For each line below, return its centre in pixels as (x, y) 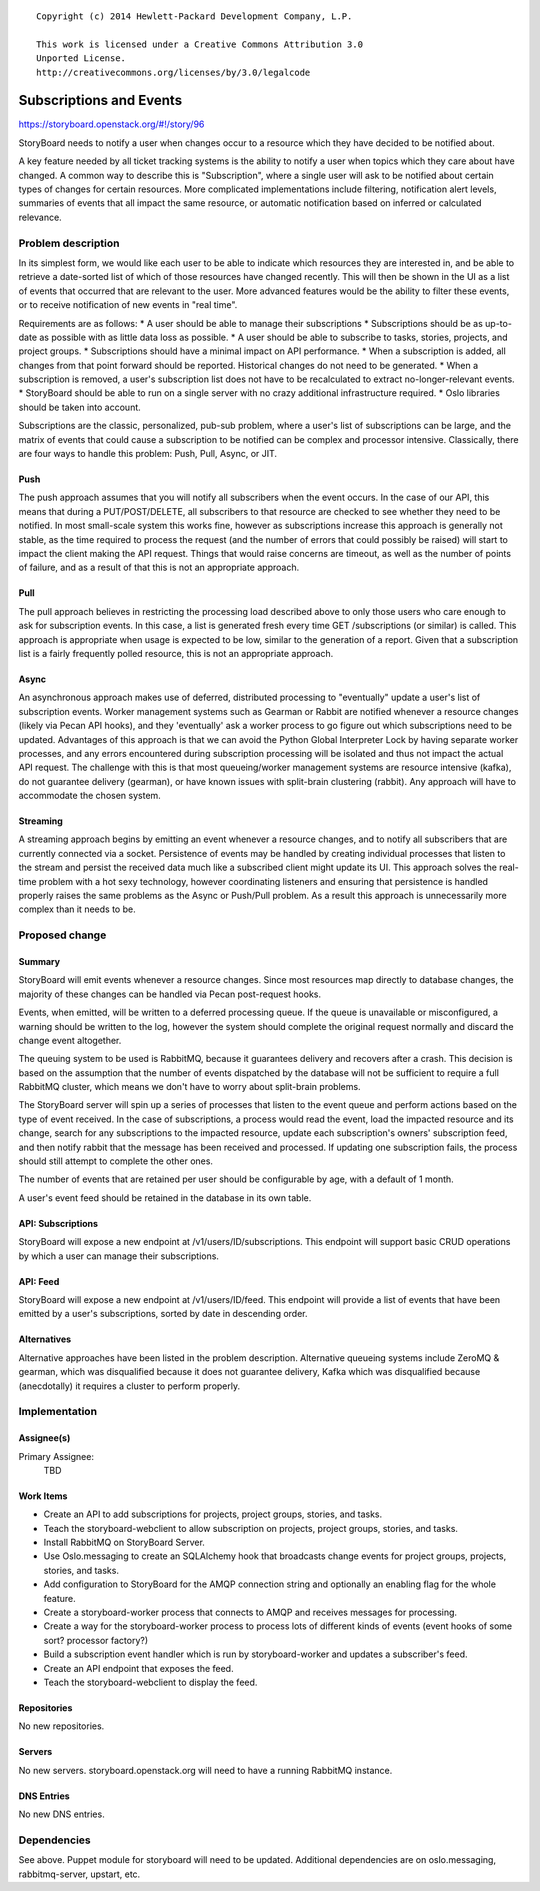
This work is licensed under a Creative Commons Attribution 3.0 (200, 44)
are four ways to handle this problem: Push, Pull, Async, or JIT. (148, 454)
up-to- (498, 323)
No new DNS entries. (61, 1814)
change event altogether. (70, 1040)
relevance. (40, 217)
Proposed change (62, 935)
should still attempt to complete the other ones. (116, 1161)
